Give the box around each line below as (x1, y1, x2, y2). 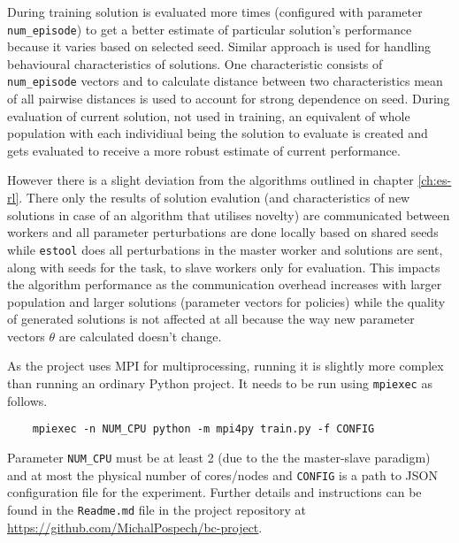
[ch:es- (417, 171, 452, 189)
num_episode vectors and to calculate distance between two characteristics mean (7, 72, 443, 90)
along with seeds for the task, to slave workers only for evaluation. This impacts (7, 257, 440, 276)
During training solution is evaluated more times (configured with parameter (7, 3, 423, 20)
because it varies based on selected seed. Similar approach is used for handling (7, 37, 432, 56)
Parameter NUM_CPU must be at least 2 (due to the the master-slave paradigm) (7, 447, 431, 466)
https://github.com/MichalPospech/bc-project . (7, 517, 263, 536)
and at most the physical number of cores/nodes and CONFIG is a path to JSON (7, 465, 438, 484)
